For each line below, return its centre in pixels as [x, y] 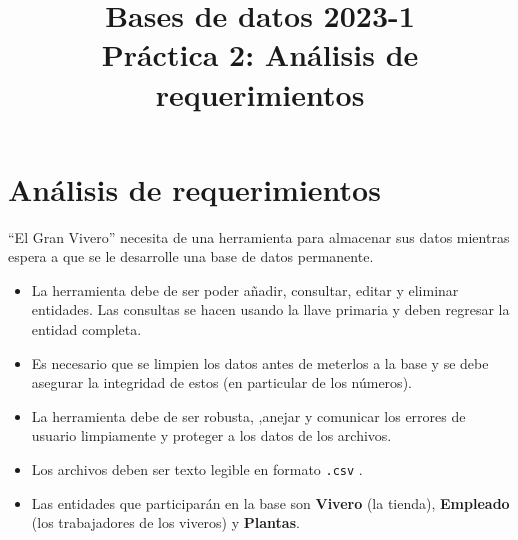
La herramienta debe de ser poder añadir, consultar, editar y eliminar [245, 289]
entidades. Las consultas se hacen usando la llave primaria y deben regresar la [270, 309]
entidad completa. [86, 329]
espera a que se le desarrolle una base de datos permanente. [191, 256]
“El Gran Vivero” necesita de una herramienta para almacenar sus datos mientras [259, 236]
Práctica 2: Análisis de [260, 54]
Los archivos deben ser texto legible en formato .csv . [197, 469]
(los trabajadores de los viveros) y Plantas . [165, 522]
